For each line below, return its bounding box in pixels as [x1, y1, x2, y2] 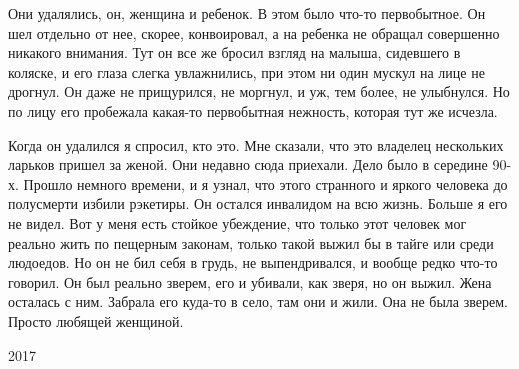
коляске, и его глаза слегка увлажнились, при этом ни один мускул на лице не [8, 61, 485, 82]
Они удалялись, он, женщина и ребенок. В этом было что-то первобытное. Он [8, 3, 486, 23]
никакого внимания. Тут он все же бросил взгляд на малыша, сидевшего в [8, 42, 461, 63]
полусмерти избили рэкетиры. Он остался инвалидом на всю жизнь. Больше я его [8, 193, 508, 214]
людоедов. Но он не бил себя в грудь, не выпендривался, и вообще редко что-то [8, 252, 498, 273]
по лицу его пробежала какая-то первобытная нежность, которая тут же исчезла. [8, 100, 498, 121]
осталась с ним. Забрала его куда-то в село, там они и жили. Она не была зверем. [8, 291, 508, 312]
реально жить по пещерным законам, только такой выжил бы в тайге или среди [8, 232, 494, 253]
